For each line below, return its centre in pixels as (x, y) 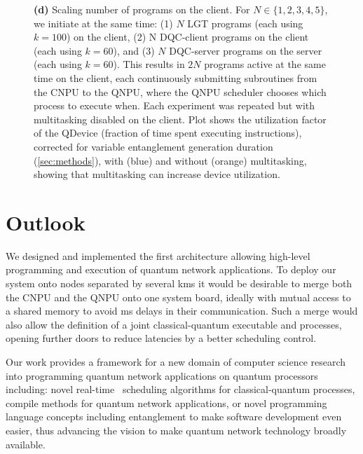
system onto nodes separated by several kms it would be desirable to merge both (179, 283)
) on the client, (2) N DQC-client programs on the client (187, 37)
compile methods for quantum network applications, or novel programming (166, 403)
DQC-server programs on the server (246, 50)
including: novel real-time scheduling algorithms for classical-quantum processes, (180, 389)
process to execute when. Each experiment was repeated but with (174, 105)
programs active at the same (265, 64)
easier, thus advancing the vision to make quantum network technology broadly (176, 430)
